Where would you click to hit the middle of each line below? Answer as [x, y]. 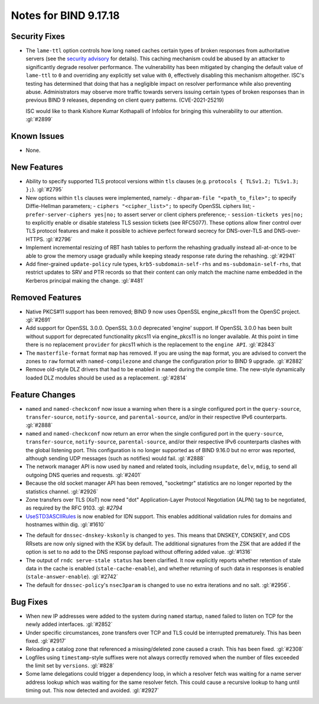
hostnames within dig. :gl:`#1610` [66, 525]
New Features [37, 167]
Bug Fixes [30, 602]
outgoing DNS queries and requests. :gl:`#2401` [84, 475]
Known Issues [38, 136]
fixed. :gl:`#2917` [46, 641]
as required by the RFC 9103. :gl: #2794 [74, 508]
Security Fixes [38, 36]
